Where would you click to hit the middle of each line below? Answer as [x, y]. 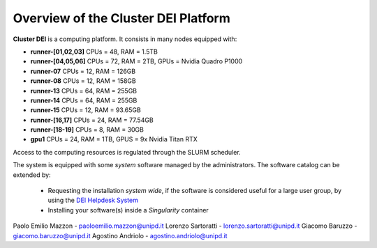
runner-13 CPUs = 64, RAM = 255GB [84, 91]
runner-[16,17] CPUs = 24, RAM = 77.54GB [92, 120]
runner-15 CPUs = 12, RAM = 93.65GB [86, 110]
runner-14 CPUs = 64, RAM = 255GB [84, 100]
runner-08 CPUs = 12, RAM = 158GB [83, 81]
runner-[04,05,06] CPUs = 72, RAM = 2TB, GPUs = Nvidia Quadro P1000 [136, 61]
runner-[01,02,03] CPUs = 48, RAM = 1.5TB [94, 52]
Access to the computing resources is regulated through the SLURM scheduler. [127, 152]
